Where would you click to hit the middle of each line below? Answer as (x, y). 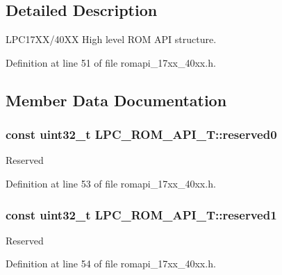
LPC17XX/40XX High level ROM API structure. (111, 39)
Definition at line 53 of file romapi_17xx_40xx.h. (111, 183)
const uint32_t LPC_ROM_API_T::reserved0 (141, 134)
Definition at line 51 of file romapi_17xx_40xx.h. (111, 62)
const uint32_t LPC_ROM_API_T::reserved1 (141, 214)
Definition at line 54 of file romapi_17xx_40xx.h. (111, 264)
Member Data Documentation (116, 100)
